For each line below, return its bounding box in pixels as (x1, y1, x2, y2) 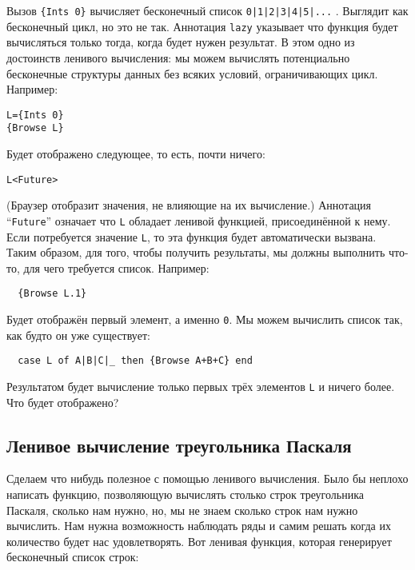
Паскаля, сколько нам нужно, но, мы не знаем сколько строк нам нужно (6, 501, 358, 518)
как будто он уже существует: (6, 326, 150, 343)
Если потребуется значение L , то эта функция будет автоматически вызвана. (6, 228, 377, 245)
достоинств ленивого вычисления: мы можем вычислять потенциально (6, 49, 350, 66)
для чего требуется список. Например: (23, 259, 209, 276)
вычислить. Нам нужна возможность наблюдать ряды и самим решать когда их (6, 517, 391, 534)
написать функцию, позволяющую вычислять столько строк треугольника (6, 485, 364, 502)
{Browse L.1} (18, 288, 87, 300)
